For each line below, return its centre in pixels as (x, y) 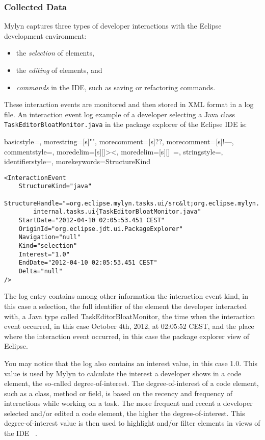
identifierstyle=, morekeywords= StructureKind (77, 161)
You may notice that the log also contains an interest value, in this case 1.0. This (131, 363)
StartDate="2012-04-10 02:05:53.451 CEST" (91, 221)
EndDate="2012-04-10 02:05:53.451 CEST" (88, 263)
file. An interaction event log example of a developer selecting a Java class (120, 114)
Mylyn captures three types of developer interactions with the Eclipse (113, 26)
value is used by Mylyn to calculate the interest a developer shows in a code (123, 373)
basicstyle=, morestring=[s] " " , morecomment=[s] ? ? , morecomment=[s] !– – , (119, 141)
